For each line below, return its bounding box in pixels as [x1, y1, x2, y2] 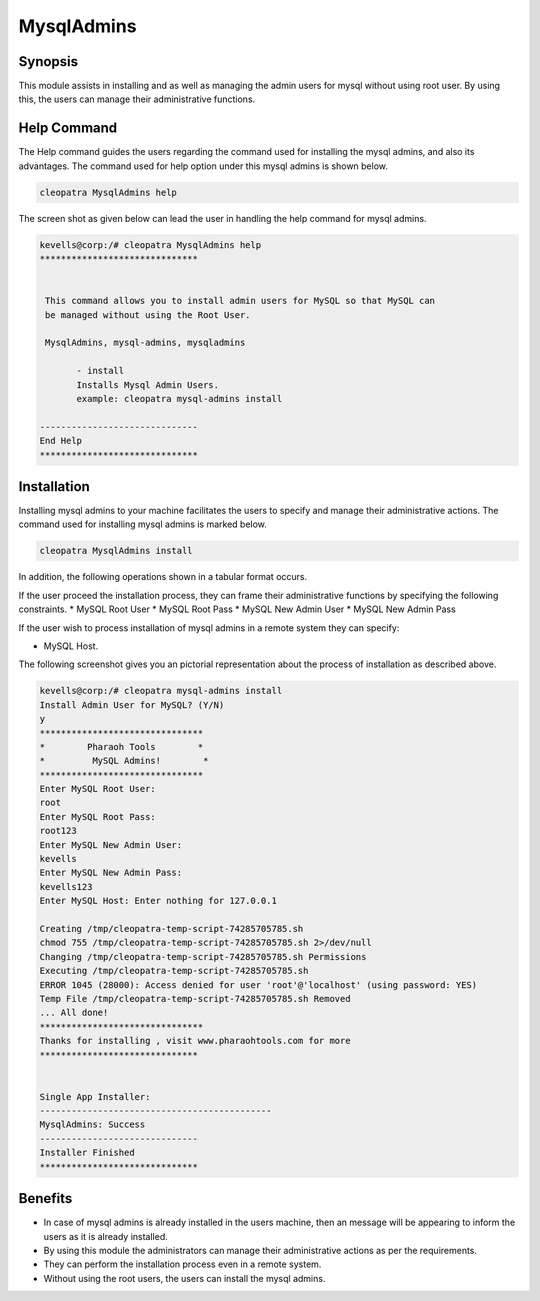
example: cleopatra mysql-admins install [76, 393, 283, 404]
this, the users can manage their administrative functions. [18, 93, 256, 105]
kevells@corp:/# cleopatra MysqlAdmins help [39, 239, 262, 250]
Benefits [18, 1190, 73, 1207]
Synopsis [18, 53, 79, 70]
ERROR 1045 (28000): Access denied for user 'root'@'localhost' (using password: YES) [39, 979, 478, 990]
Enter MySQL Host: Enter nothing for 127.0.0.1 [39, 895, 277, 907]
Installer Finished [39, 1147, 135, 1159]
